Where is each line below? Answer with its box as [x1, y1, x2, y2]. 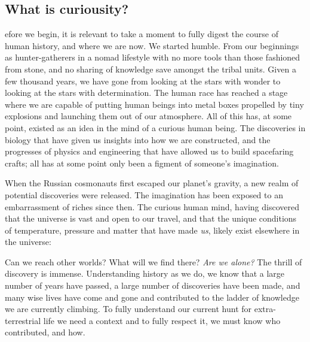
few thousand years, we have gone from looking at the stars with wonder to [5, 74, 281, 87]
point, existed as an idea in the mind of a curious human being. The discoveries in [5, 121, 306, 134]
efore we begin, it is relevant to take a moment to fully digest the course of [5, 28, 279, 40]
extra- [254, 302, 276, 315]
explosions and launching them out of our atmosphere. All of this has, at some [5, 110, 292, 122]
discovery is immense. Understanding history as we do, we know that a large [5, 267, 285, 280]
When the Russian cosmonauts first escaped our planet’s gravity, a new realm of [5, 177, 299, 189]
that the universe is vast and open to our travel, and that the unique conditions [5, 212, 297, 225]
